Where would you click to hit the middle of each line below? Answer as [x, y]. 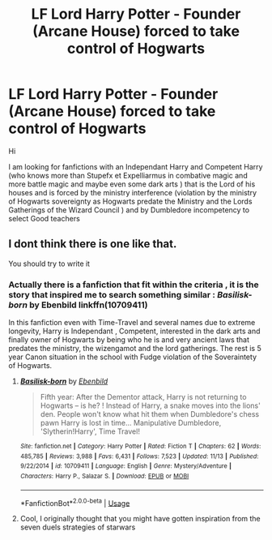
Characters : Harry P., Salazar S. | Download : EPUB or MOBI [104, 476]
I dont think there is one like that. [93, 244]
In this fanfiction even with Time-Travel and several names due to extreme [132, 323]
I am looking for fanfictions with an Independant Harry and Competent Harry [136, 166]
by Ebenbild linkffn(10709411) [89, 305]
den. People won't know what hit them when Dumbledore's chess [150, 414]
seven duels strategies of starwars [78, 527]
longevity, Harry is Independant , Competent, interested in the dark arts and [134, 331]
